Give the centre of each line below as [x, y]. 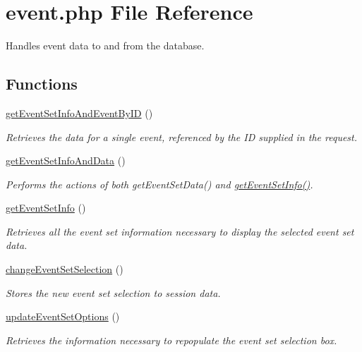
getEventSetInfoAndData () [66, 160]
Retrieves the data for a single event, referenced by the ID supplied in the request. [182, 136]
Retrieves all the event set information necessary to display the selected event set [180, 231]
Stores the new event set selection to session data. [113, 292]
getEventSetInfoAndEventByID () [79, 113]
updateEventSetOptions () [63, 316]
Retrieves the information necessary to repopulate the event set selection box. [171, 340]
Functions [42, 84]
